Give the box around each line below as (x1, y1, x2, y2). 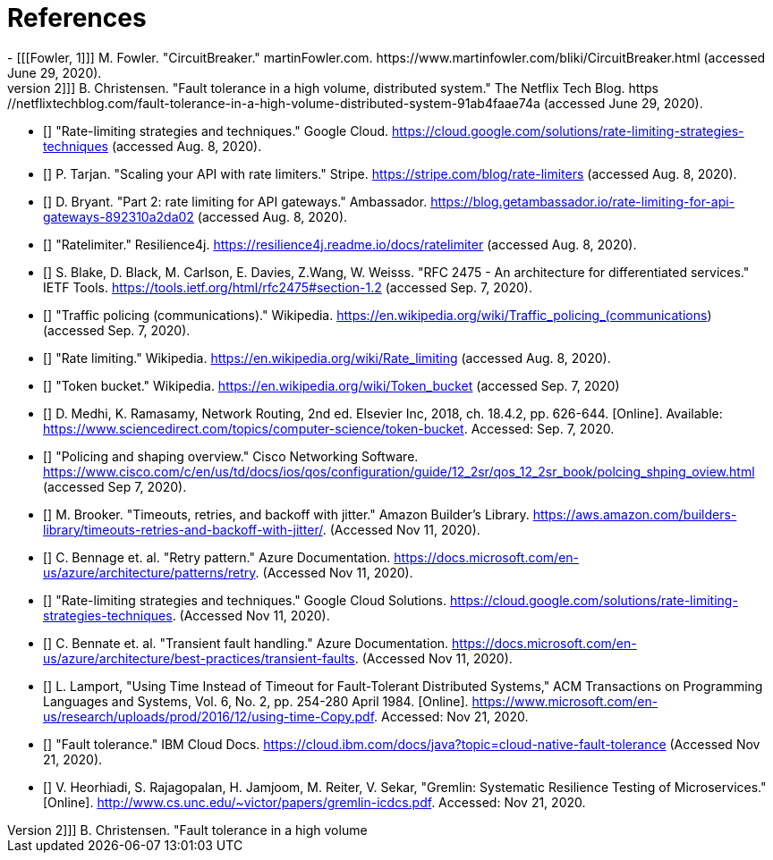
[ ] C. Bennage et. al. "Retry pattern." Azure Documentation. (43, 549, 391, 565)
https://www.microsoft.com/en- (471, 693, 658, 709)
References (7, 3, 147, 33)
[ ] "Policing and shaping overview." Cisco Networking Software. (43, 448, 419, 464)
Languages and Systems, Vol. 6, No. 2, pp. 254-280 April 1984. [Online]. (43, 693, 469, 709)
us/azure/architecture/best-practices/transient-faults (43, 650, 355, 666)
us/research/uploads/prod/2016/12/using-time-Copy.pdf (43, 708, 375, 724)
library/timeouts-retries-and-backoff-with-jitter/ (43, 521, 323, 537)
